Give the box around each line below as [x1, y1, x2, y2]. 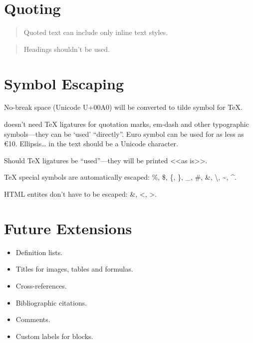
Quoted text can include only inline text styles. [23, 27, 168, 37]
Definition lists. [15, 247, 63, 257]
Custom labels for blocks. [15, 331, 93, 341]
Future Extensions [4, 218, 132, 238]
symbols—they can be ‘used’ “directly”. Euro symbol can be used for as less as [4, 128, 244, 139]
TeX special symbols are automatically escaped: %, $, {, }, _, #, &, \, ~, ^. [4, 172, 237, 182]
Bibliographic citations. [15, 297, 87, 308]
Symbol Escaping [4, 73, 124, 93]
